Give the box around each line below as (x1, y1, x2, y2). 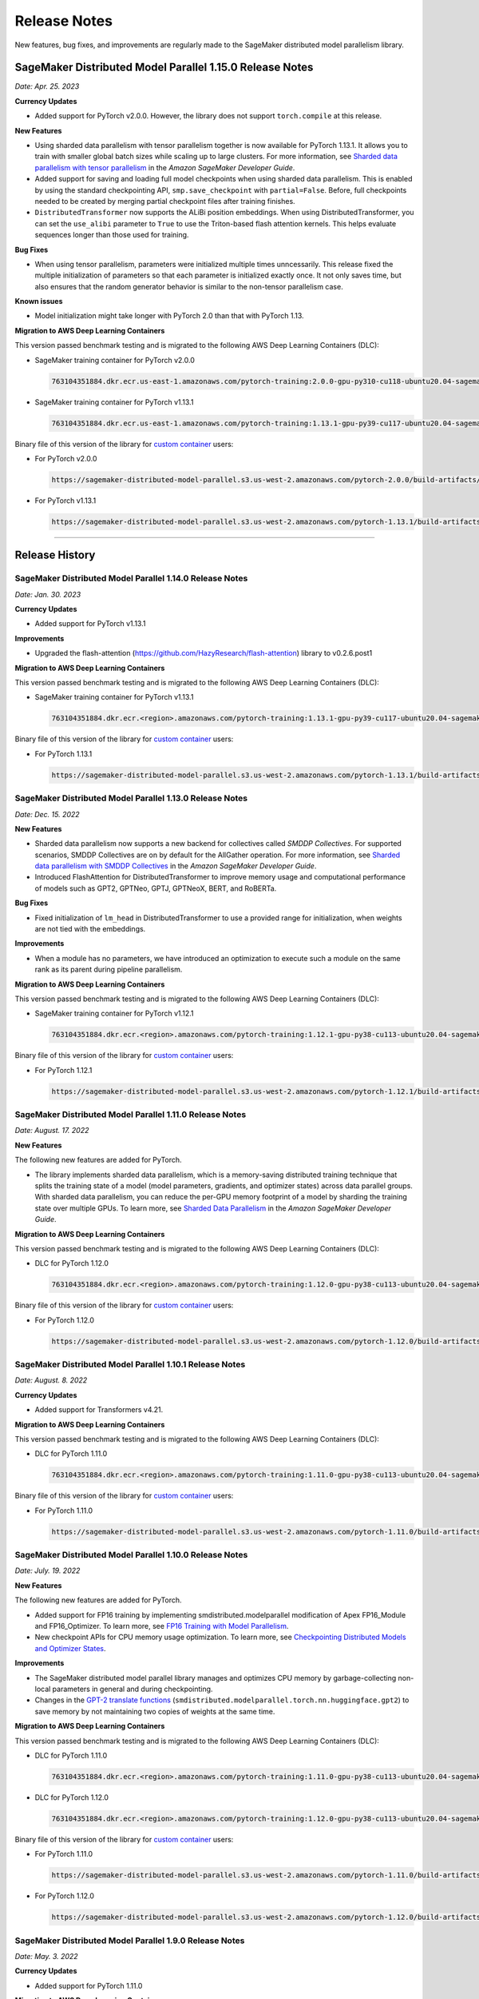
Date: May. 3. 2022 (14, 1951, 79, 1961)
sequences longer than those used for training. (34, 230, 189, 240)
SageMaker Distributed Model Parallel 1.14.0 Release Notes (14, 573, 248, 584)
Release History (14, 549, 96, 562)
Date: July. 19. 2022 (14, 1566, 81, 1575)
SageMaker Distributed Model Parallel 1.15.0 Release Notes (14, 61, 314, 74)
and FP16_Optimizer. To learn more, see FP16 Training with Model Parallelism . (34, 1622, 289, 1631)
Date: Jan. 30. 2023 (14, 589, 81, 599)
